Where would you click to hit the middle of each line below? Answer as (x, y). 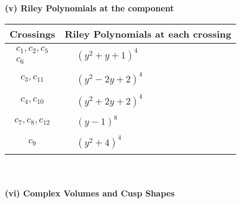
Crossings (33, 33)
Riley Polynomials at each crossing (148, 33)
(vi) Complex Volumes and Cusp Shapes (90, 193)
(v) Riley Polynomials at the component (89, 8)
